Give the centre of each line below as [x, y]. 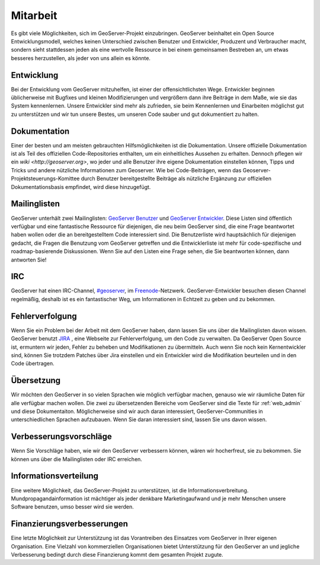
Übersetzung [36, 381]
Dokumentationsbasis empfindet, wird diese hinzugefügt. [81, 187]
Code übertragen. [33, 364]
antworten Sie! [29, 260]
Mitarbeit [34, 15]
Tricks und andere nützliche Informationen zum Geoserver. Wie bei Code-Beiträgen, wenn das [126, 170]
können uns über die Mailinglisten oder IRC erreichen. [76, 459]
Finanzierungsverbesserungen [70, 524]
